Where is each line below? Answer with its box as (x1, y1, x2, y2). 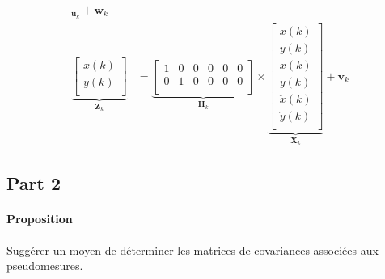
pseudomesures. (6, 257, 83, 274)
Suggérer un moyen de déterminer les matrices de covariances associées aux (6, 241, 379, 258)
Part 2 (6, 171, 61, 196)
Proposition (6, 210, 73, 227)
